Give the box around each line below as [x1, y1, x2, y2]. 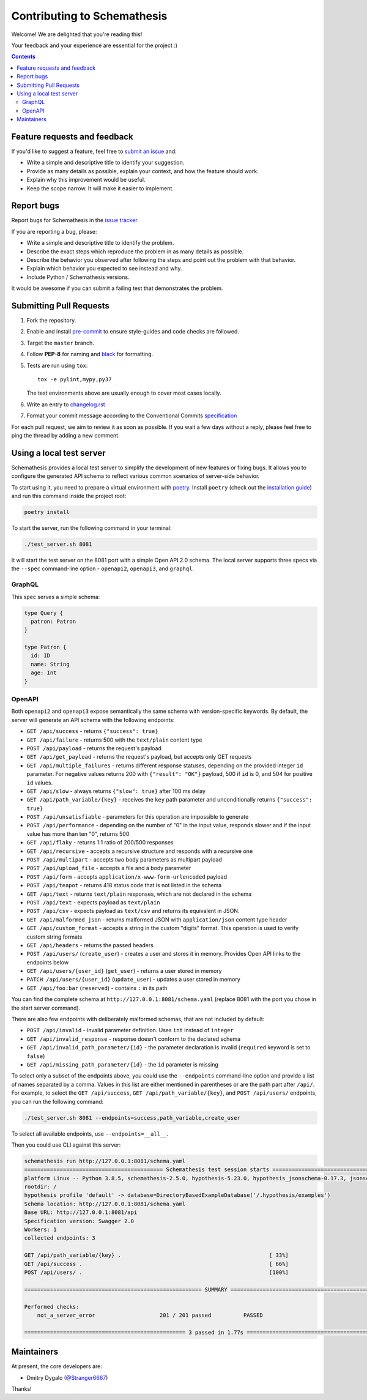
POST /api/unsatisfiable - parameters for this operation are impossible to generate [26, 813, 249, 821]
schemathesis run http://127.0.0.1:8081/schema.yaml [24, 1157, 186, 1164]
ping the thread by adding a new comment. [11, 431, 120, 439]
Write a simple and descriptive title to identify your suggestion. [26, 159, 185, 166]
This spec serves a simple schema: [11, 593, 100, 600]
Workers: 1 [24, 1226, 57, 1233]
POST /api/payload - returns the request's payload [26, 744, 162, 752]
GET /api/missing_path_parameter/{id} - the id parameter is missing [26, 1061, 218, 1068]
